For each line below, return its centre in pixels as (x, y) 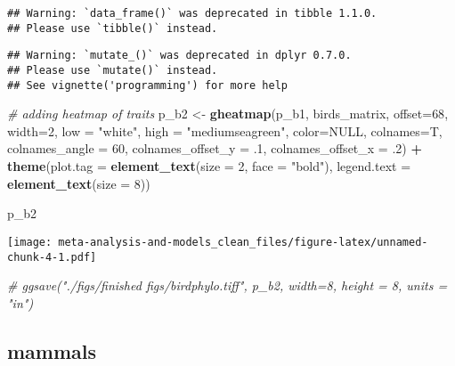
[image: (30, 242)
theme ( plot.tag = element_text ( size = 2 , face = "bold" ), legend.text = (209, 166)
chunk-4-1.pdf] (52, 257)
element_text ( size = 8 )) (79, 183)
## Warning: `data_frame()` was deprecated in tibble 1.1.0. (192, 13)
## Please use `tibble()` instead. (113, 28)
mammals (52, 350)
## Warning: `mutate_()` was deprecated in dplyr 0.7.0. (179, 56)
